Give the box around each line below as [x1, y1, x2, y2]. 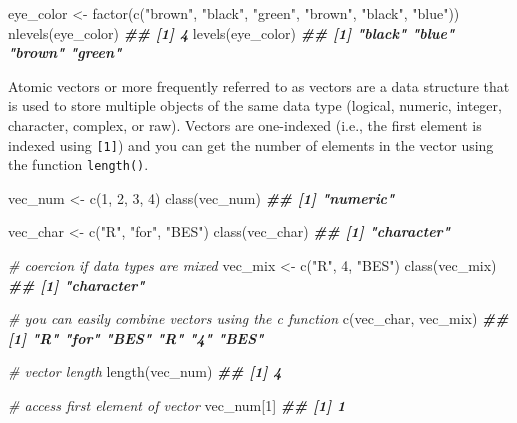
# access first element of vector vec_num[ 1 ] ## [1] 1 [8, 395, 346, 416]
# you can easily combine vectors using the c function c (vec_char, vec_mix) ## [8, 308, 509, 329]
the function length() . [8, 154, 149, 175]
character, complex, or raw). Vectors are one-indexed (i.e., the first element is [8, 114, 482, 135]
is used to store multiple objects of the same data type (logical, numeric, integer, [8, 95, 502, 116]
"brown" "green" [8, 42, 122, 63]
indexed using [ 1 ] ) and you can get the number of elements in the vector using [8, 134, 494, 155]
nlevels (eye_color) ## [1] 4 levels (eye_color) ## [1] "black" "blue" [8, 22, 455, 43]
